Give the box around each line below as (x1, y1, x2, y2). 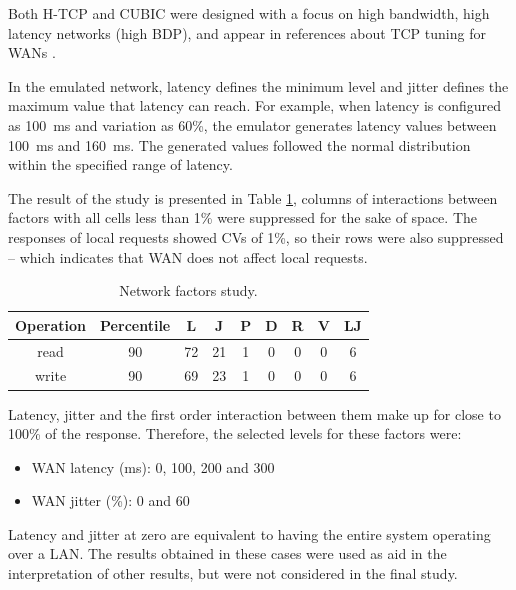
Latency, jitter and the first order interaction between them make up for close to (8, 403, 501, 424)
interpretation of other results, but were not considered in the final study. (8, 563, 458, 584)
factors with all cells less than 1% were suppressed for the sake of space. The (8, 207, 477, 228)
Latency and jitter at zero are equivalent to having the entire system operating (8, 523, 491, 544)
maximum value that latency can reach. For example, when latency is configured (8, 95, 502, 116)
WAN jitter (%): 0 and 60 (31, 490, 190, 511)
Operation (15, 314, 87, 335)
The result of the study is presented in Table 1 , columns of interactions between (8, 187, 498, 208)
